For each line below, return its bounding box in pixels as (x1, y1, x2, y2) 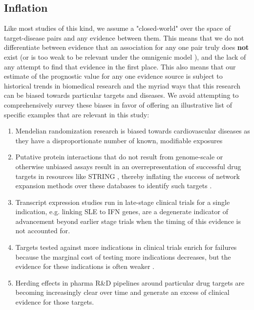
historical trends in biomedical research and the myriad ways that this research (4, 80, 241, 90)
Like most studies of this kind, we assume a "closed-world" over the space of (4, 23, 231, 33)
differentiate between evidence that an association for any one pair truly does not (4, 42, 249, 52)
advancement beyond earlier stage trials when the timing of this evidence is (15, 216, 241, 226)
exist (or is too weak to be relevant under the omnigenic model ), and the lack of (4, 51, 246, 62)
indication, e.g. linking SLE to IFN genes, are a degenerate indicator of (15, 206, 228, 217)
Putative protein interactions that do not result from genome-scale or (15, 152, 223, 162)
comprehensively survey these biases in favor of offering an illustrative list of (4, 99, 232, 110)
